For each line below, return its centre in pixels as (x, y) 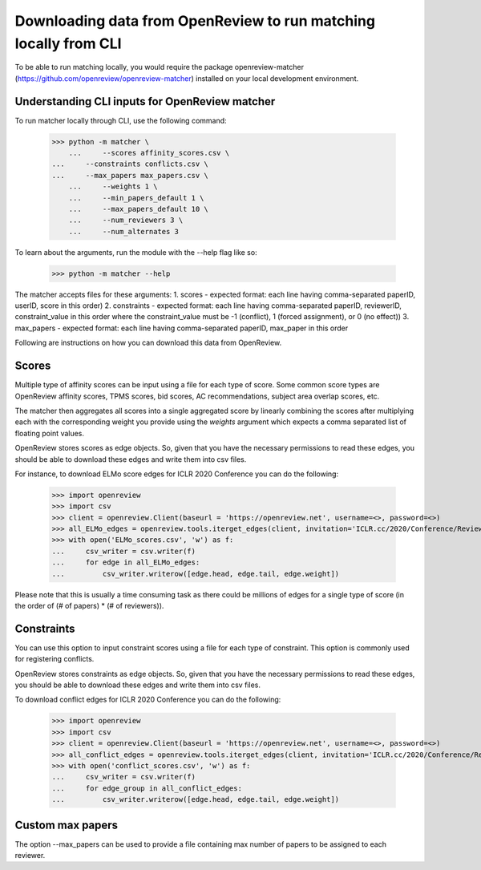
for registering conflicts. (55, 659)
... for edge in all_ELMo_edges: (126, 562)
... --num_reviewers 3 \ (126, 220)
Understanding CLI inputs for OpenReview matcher (145, 101)
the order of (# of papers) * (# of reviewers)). (89, 606)
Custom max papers (67, 825)
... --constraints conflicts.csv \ (130, 164)
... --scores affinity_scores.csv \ (149, 153)
